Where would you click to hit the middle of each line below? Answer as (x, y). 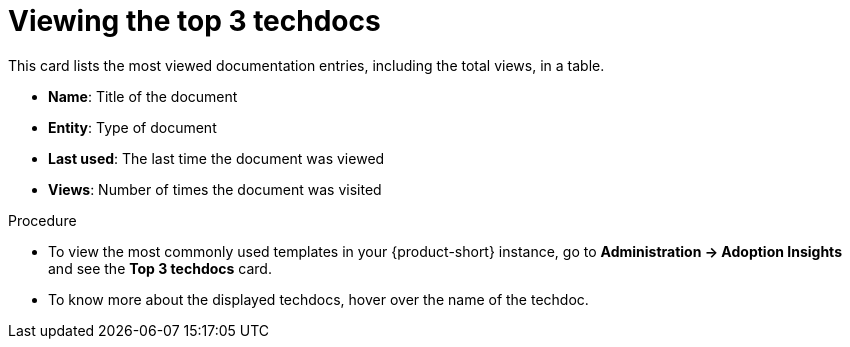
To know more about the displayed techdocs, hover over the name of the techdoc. (318, 299)
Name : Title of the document (143, 96)
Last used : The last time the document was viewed (216, 158)
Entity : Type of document (132, 127)
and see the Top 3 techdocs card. (160, 268)
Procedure (42, 220)
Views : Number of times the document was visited (215, 189)
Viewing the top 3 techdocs (194, 21)
